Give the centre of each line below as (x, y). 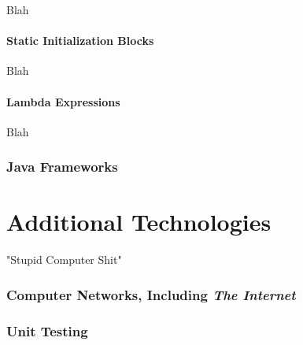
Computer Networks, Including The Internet (151, 294)
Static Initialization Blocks (80, 41)
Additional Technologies (139, 222)
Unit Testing (47, 330)
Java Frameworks (62, 167)
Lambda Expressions (63, 101)
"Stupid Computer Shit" (64, 260)
